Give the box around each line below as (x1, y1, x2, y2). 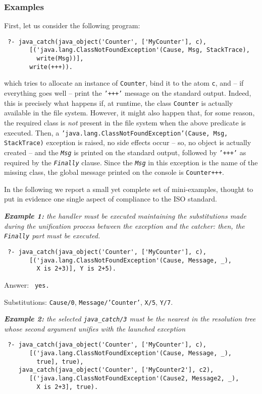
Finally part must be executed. (4, 230, 100, 241)
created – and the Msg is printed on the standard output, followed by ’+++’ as (4, 147, 246, 157)
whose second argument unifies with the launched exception (4, 323, 186, 334)
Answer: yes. (4, 279, 49, 290)
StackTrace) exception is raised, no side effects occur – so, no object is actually (4, 137, 251, 148)
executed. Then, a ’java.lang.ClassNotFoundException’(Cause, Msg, (4, 127, 228, 138)
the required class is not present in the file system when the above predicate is (4, 117, 246, 127)
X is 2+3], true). (36, 383, 98, 390)
